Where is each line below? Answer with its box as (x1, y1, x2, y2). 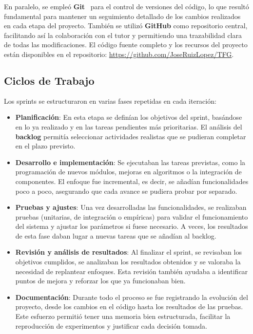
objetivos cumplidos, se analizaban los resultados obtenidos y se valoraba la (15, 257, 241, 267)
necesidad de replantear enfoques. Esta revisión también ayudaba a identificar (15, 266, 248, 276)
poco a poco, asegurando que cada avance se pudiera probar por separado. (15, 186, 237, 196)
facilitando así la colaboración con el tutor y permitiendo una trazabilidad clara (4, 30, 242, 40)
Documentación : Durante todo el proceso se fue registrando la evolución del (15, 292, 248, 302)
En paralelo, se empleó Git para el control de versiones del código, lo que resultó (4, 1, 249, 11)
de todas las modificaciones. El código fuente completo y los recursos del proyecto (4, 39, 248, 50)
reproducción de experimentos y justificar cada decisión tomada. (15, 320, 207, 331)
